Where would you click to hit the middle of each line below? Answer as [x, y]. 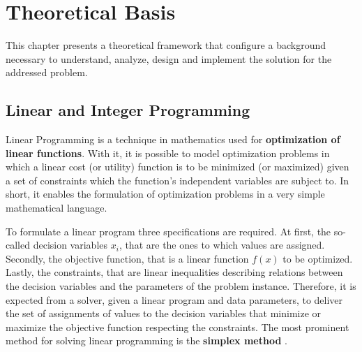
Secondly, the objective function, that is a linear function [127, 258]
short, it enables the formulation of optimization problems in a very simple [165, 194]
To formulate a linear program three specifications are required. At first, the [168, 231]
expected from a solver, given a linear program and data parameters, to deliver [174, 299]
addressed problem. [47, 72]
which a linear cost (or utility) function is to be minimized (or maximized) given [178, 167]
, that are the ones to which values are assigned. [222, 245]
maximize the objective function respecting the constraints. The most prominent [178, 327]
